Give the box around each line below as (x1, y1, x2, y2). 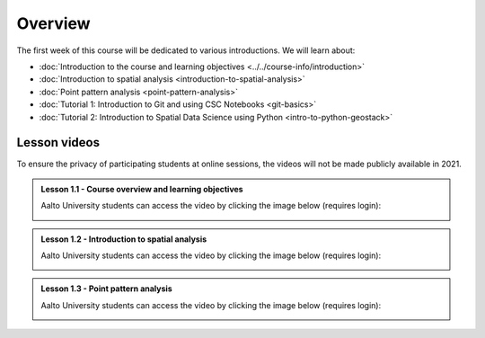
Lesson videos (16, 135, 101, 150)
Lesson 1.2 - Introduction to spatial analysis (40, 234, 207, 245)
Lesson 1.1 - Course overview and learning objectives (40, 183, 243, 194)
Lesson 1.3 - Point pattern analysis (40, 283, 172, 294)
